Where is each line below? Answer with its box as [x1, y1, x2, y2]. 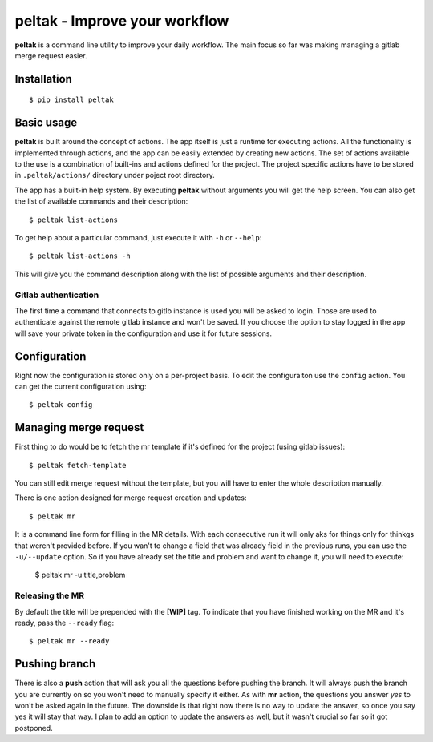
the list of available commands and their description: [14, 196, 188, 206]
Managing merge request [14, 421, 144, 434]
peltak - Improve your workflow [14, 12, 229, 30]
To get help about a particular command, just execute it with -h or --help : [14, 232, 262, 242]
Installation [14, 72, 72, 86]
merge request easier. [14, 50, 87, 60]
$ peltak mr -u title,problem [34, 570, 126, 580]
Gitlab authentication [14, 289, 99, 300]
